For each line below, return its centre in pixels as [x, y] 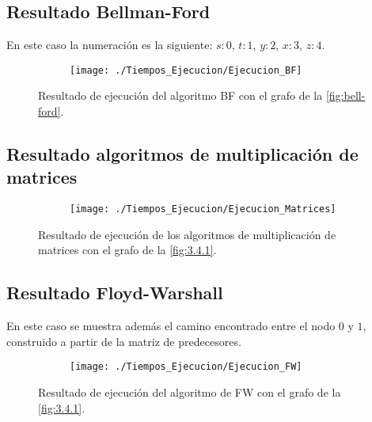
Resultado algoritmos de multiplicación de [182, 154]
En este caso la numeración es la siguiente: [110, 45]
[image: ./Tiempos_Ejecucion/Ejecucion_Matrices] [203, 209]
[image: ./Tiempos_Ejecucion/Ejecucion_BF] [186, 70]
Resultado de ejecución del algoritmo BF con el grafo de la [180, 95]
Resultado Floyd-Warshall [115, 293]
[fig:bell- [345, 95]
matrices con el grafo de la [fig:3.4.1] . [127, 250]
